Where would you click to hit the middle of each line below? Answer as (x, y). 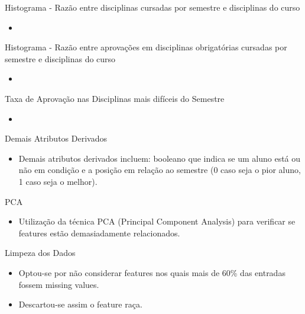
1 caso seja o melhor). (58, 181)
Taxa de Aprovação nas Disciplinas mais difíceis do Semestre (115, 98)
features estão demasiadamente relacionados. (99, 233)
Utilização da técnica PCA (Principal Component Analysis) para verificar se (157, 221)
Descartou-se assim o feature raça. (80, 304)
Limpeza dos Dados (40, 253)
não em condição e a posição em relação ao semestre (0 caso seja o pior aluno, (160, 170)
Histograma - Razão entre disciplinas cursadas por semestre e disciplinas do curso (152, 7)
